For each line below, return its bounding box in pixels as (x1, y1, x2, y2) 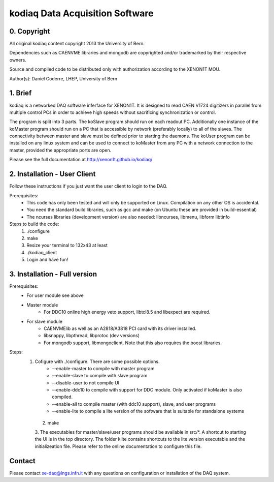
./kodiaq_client (26, 249, 57, 255)
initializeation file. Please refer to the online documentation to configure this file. (35, 443, 202, 449)
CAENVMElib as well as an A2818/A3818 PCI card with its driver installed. (44, 325, 196, 332)
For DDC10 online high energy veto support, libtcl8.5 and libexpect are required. (44, 309, 211, 315)
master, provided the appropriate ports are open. (9, 147, 112, 153)
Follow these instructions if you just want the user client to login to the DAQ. (9, 183, 167, 189)
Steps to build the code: (9, 221, 59, 227)
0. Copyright (9, 27, 50, 36)
